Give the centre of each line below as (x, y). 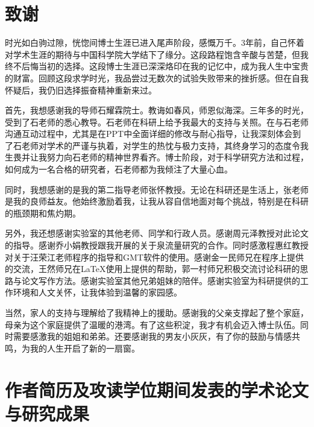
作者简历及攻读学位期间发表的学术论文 (157, 389)
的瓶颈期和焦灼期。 (43, 213)
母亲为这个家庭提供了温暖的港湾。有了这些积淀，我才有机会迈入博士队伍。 (152, 324)
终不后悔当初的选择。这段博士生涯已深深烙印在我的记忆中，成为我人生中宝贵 (157, 66)
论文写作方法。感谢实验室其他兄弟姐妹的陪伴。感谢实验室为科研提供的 (161, 280)
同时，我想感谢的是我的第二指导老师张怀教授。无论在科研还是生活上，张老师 (157, 189)
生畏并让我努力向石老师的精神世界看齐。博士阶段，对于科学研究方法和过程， (157, 157)
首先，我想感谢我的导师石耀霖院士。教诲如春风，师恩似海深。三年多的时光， (157, 110)
